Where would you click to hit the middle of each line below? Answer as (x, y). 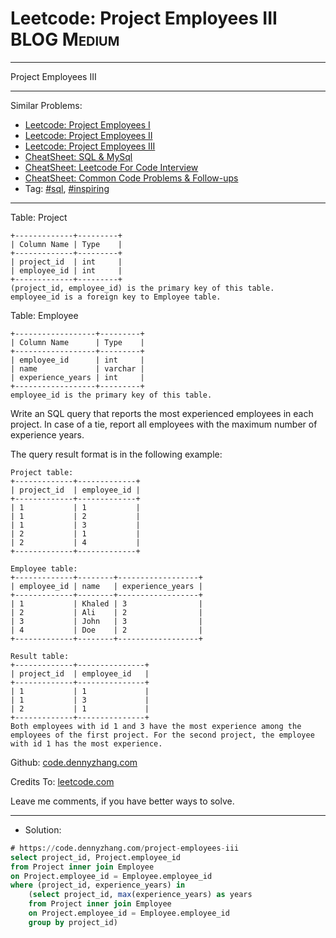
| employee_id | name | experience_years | (106, 586)
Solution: (43, 829)
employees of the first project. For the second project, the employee (162, 735)
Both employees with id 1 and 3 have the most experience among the (156, 726)
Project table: (42, 472)
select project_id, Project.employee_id (96, 857)
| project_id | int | (66, 262)
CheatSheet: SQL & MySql (78, 156)
